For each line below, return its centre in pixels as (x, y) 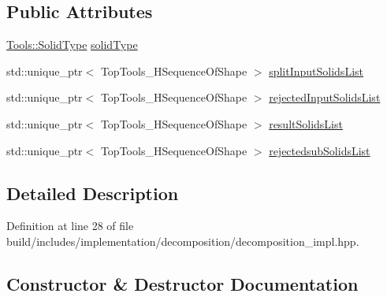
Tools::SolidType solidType (72, 45)
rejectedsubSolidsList (320, 150)
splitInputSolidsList (316, 71)
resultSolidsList (306, 123)
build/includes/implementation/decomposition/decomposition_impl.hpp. (183, 241)
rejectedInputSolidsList (325, 97)
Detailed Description (93, 193)
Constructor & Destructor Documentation (182, 283)
